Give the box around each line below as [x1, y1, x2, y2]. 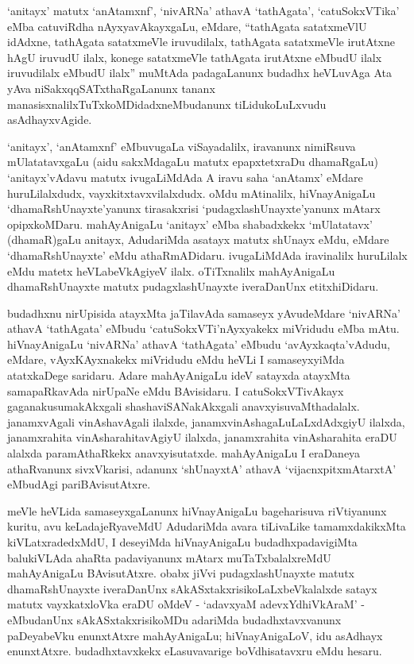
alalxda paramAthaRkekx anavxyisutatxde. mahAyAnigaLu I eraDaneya [7, 445, 361, 461]
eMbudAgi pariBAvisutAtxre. [7, 476, 151, 492]
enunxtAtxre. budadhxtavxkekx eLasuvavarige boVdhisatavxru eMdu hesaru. [7, 643, 382, 659]
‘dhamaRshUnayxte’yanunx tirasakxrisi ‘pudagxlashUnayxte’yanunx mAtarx [7, 200, 381, 217]
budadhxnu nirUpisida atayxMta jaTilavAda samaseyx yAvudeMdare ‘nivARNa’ [7, 304, 400, 321]
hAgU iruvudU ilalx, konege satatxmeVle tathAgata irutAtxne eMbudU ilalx [7, 48, 382, 65]
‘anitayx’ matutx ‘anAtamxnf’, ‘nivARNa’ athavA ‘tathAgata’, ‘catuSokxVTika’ [7, 2, 400, 18]
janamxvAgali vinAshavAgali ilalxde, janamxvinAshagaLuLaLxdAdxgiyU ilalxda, [7, 413, 405, 430]
